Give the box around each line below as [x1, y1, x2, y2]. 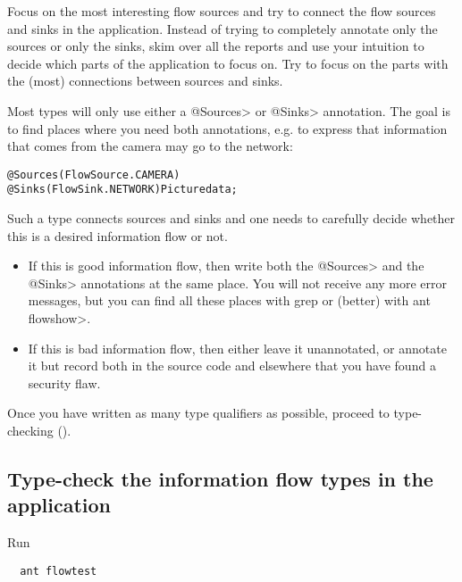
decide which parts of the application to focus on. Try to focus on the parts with [7, 54, 449, 72]
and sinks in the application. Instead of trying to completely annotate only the [7, 19, 438, 37]
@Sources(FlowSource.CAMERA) [7, 168, 181, 181]
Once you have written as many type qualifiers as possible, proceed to [7, 403, 390, 422]
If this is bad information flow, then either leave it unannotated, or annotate [28, 338, 447, 357]
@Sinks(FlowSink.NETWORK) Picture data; [7, 183, 238, 196]
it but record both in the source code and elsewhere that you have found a [28, 356, 436, 375]
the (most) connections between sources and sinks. [7, 71, 283, 90]
